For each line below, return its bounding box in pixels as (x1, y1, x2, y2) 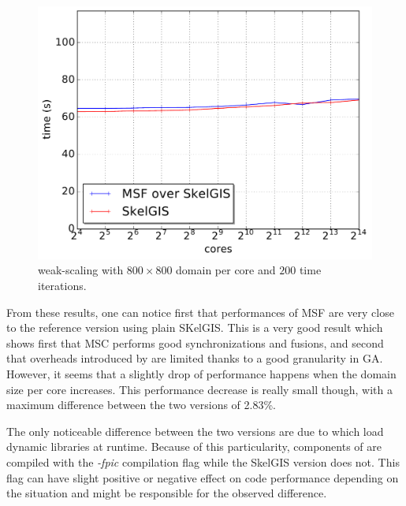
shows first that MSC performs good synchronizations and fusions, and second (6, 334, 384, 351)
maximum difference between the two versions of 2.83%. (6, 396, 277, 413)
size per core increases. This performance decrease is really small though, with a (6, 381, 393, 397)
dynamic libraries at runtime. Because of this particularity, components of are (6, 438, 382, 455)
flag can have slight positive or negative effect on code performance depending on (6, 469, 399, 486)
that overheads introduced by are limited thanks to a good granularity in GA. (6, 350, 383, 366)
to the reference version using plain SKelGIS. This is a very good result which (6, 319, 383, 336)
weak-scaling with (38, 262, 124, 278)
